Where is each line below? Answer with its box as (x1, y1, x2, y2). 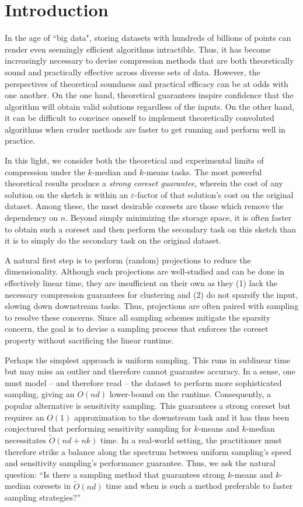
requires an (5, 411, 44, 423)
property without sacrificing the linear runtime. (5, 334, 174, 346)
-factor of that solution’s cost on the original (134, 188, 294, 200)
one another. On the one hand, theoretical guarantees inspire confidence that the (5, 89, 294, 101)
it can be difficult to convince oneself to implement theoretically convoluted (5, 112, 274, 124)
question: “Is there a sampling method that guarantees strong (5, 468, 225, 480)
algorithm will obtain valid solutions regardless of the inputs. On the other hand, (5, 100, 295, 112)
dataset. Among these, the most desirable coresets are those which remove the (5, 200, 284, 212)
